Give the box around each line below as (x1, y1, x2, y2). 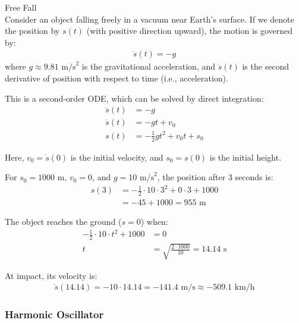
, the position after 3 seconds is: (157, 171, 273, 183)
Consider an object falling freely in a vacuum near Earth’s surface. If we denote (5, 12, 294, 25)
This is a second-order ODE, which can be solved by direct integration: (5, 92, 264, 104)
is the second (242, 60, 289, 73)
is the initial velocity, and (70, 150, 163, 163)
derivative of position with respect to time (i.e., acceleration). (5, 72, 228, 84)
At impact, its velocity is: (5, 269, 97, 281)
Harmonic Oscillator (5, 307, 104, 322)
